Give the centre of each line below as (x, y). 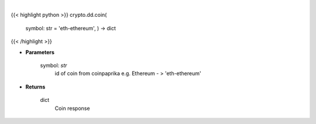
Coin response (72, 108)
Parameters (40, 52)
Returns (35, 87)
